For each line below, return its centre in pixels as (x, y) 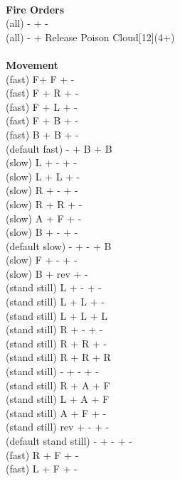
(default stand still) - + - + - (69, 441)
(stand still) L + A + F (58, 399)
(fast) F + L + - (42, 106)
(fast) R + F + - (42, 454)
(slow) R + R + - (44, 204)
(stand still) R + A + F (58, 385)
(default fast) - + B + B (59, 148)
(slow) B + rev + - (47, 273)
